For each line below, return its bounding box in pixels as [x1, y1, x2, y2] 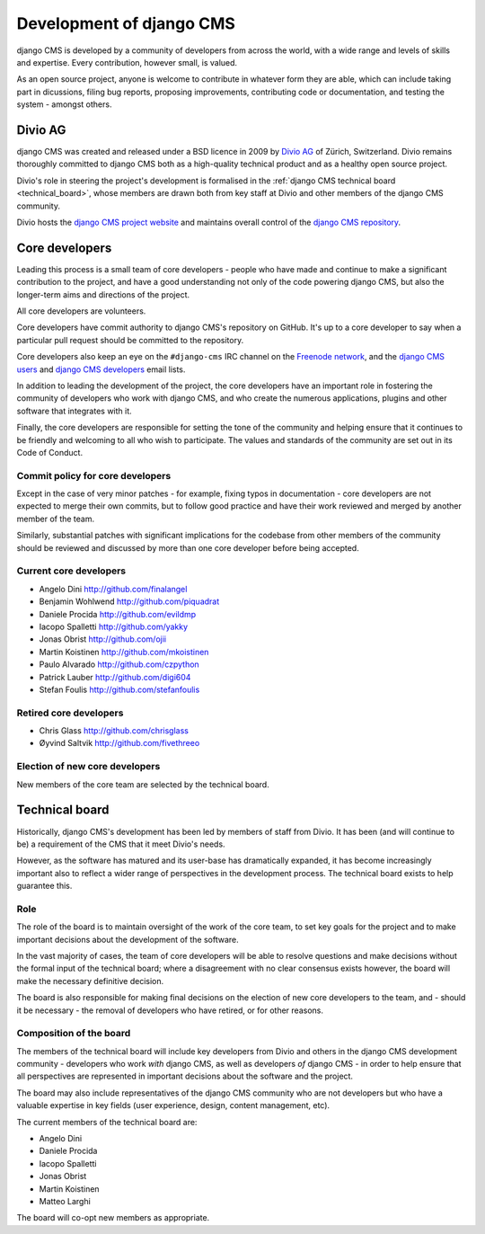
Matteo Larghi [39, 1195, 92, 1206]
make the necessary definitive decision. [16, 975, 164, 986]
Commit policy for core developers [16, 469, 172, 482]
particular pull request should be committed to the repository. [16, 334, 244, 345]
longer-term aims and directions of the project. [16, 289, 190, 300]
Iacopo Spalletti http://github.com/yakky [39, 621, 189, 632]
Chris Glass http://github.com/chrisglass [39, 725, 189, 736]
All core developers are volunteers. [16, 306, 146, 316]
